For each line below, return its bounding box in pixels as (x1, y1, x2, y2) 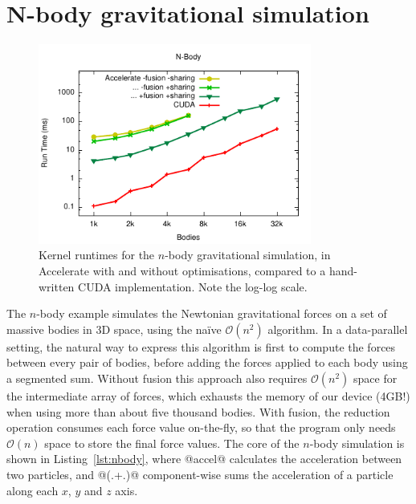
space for (353, 370, 398, 387)
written (39, 278, 75, 295)
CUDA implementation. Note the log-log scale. (78, 278, 308, 295)
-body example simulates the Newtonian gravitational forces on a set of (36, 305, 387, 322)
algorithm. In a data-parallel (267, 320, 408, 337)
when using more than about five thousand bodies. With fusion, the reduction (6, 403, 390, 420)
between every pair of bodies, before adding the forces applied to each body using (6, 354, 408, 371)
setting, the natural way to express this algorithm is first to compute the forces (6, 338, 396, 355)
